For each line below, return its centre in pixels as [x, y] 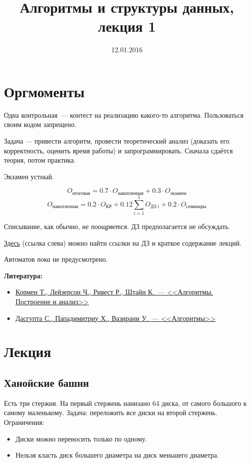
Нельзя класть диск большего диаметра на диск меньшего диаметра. [117, 455]
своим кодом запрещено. [40, 124]
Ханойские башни [47, 382]
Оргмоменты [44, 91]
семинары [196, 207]
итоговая [81, 193]
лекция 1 [127, 26]
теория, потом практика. [40, 160]
